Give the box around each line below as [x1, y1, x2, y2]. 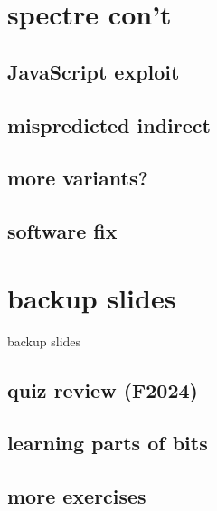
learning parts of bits [7, 429, 208, 457]
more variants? [7, 164, 148, 192]
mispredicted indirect [7, 110, 211, 138]
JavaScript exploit [7, 57, 180, 85]
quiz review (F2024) [7, 375, 198, 403]
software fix [7, 217, 118, 245]
